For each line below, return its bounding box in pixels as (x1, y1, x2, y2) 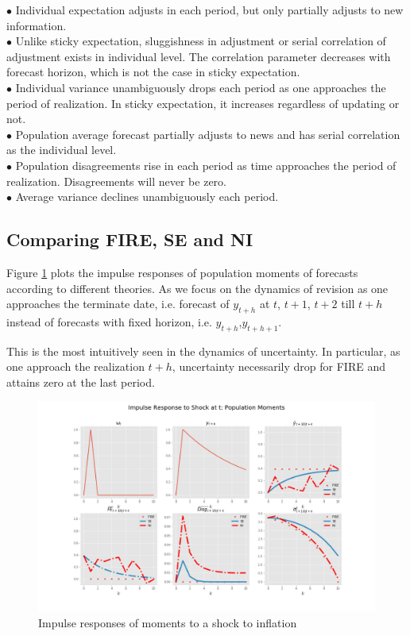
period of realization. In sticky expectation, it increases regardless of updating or (6, 94, 400, 111)
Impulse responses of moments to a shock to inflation (38, 615, 297, 631)
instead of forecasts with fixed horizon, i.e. (6, 313, 212, 330)
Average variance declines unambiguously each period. (15, 188, 279, 205)
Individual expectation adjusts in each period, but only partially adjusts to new (15, 2, 404, 17)
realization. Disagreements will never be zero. (6, 172, 226, 189)
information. (6, 17, 67, 33)
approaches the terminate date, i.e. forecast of (6, 295, 230, 312)
